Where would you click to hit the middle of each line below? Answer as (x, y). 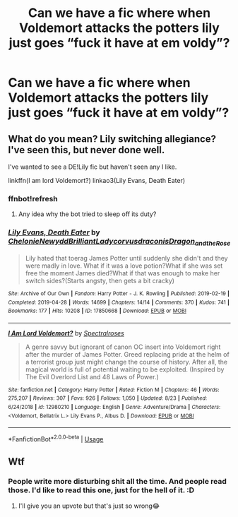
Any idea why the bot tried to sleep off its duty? (87, 214)
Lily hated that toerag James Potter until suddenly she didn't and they (126, 258)
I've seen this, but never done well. (87, 150)
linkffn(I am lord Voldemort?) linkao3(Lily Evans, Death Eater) (97, 180)
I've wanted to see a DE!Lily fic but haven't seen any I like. (93, 167)
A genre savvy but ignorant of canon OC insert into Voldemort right (123, 347)
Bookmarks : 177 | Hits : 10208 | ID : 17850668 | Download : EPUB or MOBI (97, 311)
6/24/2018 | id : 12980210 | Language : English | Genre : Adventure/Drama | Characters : (114, 408)
